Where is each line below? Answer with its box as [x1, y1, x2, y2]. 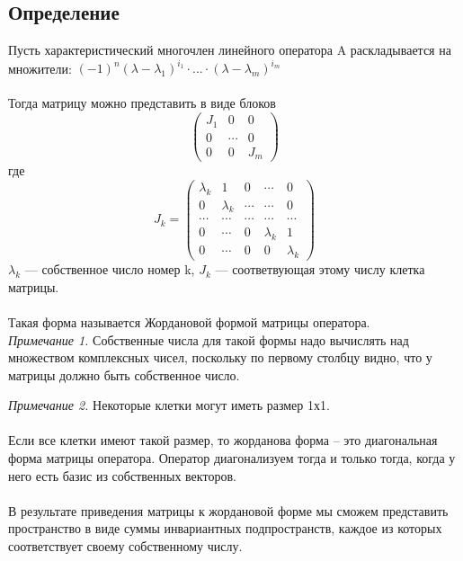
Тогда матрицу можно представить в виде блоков [8, 93, 276, 112]
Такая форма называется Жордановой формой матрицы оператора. [8, 312, 370, 331]
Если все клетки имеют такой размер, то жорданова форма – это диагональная [8, 431, 438, 450]
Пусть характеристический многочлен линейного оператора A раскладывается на [8, 40, 451, 59]
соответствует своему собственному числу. [8, 537, 243, 556]
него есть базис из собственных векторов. [8, 466, 236, 485]
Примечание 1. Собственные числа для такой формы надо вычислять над [8, 330, 409, 349]
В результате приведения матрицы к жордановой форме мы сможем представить [8, 501, 449, 520]
